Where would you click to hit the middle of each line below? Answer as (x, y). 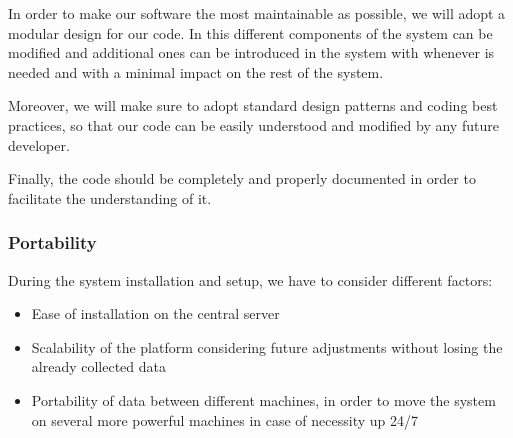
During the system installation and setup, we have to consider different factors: (250, 279)
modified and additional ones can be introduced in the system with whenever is (251, 52)
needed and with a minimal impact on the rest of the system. (196, 71)
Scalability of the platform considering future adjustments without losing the (267, 346)
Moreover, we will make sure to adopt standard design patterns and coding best (253, 105)
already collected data (99, 366)
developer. (39, 144)
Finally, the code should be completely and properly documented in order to (242, 178)
